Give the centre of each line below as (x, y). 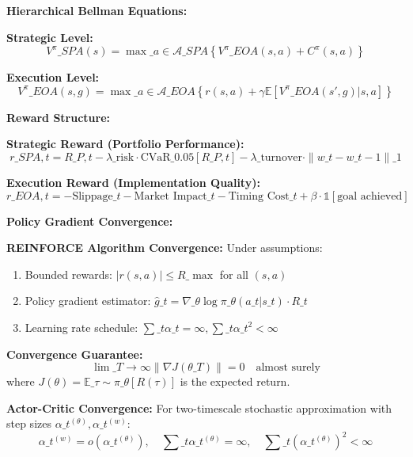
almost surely (288, 368)
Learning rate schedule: (81, 327)
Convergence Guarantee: (75, 354)
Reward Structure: (59, 117)
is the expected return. (235, 381)
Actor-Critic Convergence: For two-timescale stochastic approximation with (199, 407)
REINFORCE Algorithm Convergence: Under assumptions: (165, 248)
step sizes (29, 423)
